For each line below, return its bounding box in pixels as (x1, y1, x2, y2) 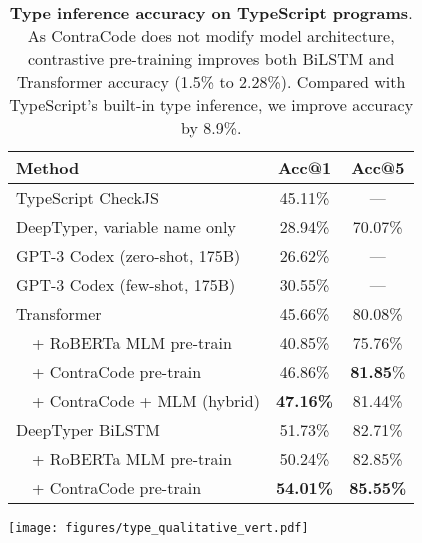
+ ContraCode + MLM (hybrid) (32, 389, 260, 412)
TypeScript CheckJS (16, 186, 159, 209)
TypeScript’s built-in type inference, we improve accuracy (9, 93, 414, 116)
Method (16, 156, 80, 179)
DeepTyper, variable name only (16, 215, 236, 238)
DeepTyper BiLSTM (16, 418, 160, 441)
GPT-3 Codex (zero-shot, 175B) (16, 244, 241, 267)
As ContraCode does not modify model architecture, (27, 24, 395, 47)
